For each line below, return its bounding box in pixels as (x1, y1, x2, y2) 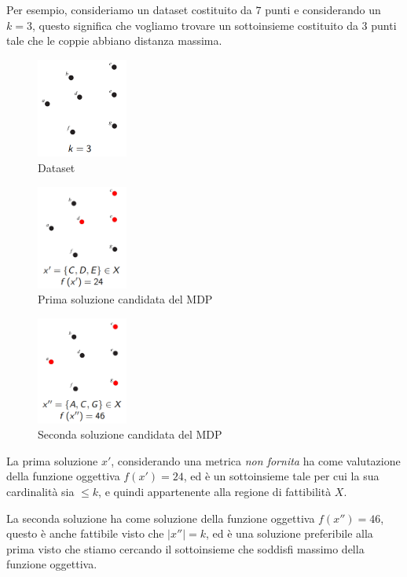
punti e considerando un (265, 2, 381, 17)
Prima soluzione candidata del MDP (38, 291, 213, 307)
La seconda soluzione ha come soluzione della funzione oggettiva (6, 509, 315, 526)
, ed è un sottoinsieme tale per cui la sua (183, 468, 379, 484)
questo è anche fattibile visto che (6, 525, 164, 542)
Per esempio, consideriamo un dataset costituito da (6, 2, 252, 17)
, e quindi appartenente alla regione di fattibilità (98, 483, 332, 499)
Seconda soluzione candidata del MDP (38, 426, 222, 443)
